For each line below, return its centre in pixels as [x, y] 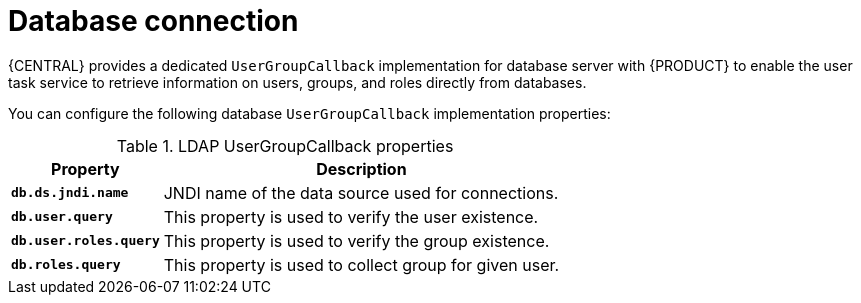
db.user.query [62, 217]
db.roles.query [66, 265]
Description [361, 168]
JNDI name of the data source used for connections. [361, 192]
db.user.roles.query [85, 241]
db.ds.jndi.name [70, 193]
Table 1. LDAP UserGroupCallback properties [285, 145]
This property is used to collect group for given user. [361, 264]
